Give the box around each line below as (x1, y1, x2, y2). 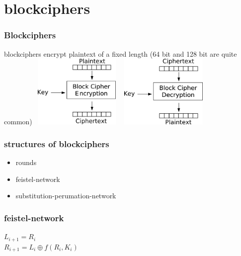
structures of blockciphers (4, 137, 109, 150)
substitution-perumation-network (15, 190, 116, 201)
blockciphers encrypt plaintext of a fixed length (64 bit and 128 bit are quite (4, 48, 237, 59)
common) (4, 116, 32, 127)
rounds (15, 157, 37, 168)
